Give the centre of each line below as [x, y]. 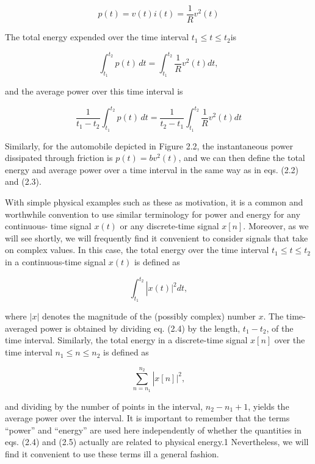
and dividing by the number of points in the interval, [104, 406]
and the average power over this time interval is [94, 91]
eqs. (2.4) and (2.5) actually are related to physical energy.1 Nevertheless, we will [157, 442]
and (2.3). [23, 181]
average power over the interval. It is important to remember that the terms [147, 418]
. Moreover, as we [276, 226]
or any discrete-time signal [169, 226]
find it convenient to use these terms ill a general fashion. [112, 454]
